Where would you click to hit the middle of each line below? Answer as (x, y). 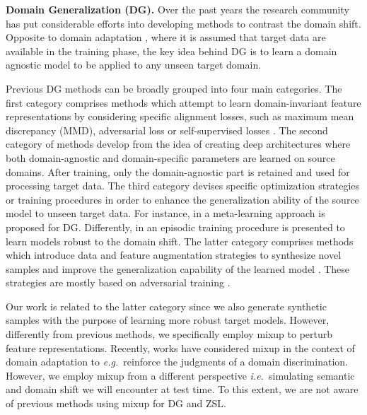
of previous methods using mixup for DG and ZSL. (116, 403)
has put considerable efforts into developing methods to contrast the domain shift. (183, 23)
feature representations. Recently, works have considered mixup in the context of (180, 347)
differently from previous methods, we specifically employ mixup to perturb (169, 334)
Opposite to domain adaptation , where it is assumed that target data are (166, 37)
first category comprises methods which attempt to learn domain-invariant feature (183, 102)
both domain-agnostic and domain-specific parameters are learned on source (170, 157)
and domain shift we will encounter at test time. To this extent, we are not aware (182, 389)
